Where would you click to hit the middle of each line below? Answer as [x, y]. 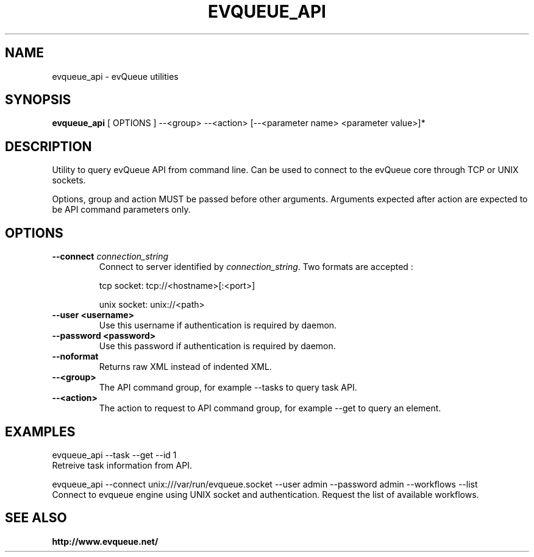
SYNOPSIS [38, 100]
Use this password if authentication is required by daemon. [217, 346]
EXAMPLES [40, 431]
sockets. [69, 180]
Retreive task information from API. [122, 465]
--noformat [75, 357]
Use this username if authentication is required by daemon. [218, 325]
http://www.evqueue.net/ [105, 541]
